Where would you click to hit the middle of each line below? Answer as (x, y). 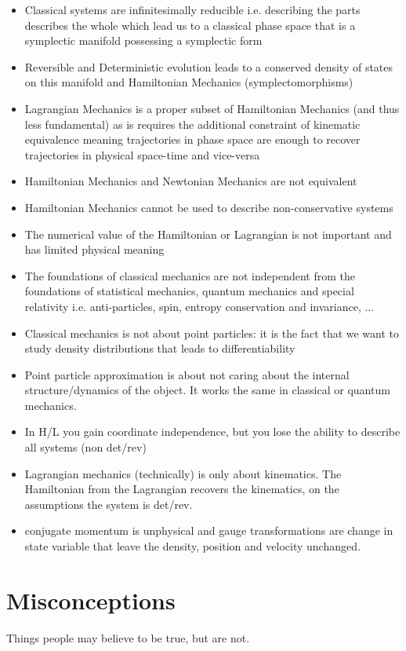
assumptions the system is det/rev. (109, 504)
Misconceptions (91, 600)
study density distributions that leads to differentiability (160, 348)
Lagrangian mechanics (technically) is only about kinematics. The (183, 473)
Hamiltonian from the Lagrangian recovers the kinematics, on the (182, 489)
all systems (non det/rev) (85, 447)
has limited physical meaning (94, 249)
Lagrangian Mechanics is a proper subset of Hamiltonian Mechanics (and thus (212, 108)
